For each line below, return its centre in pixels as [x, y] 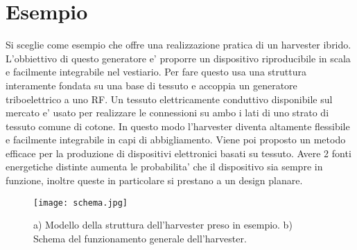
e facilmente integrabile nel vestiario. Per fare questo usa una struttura [156, 72]
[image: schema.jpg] [81, 203]
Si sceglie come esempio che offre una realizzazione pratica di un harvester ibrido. [178, 45]
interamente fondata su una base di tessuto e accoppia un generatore [151, 85]
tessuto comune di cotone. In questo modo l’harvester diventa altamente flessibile [178, 126]
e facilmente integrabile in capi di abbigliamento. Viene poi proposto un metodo [176, 140]
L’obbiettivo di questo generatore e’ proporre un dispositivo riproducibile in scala [178, 58]
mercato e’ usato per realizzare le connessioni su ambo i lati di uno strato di [167, 113]
